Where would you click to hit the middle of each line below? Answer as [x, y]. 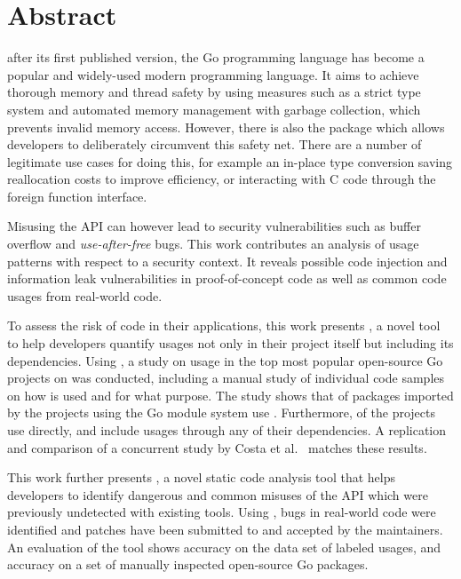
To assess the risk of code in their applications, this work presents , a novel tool [224, 325]
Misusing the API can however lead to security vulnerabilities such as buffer [214, 226]
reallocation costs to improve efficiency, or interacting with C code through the [222, 179]
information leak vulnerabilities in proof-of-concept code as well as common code [227, 278]
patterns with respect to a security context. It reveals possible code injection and [227, 261]
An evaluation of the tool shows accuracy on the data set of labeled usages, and [224, 547]
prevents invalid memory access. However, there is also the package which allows [226, 127]
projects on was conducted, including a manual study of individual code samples [226, 378]
